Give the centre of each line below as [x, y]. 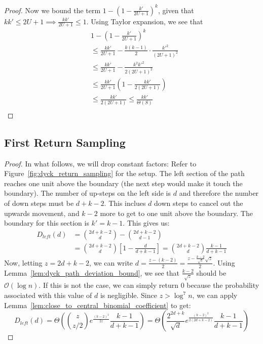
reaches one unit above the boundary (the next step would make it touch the [123, 183]
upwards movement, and [42, 213]
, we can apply [215, 295]
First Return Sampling [65, 142]
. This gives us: [146, 223]
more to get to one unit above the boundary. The [176, 213]
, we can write [111, 262]
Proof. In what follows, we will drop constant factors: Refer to [100, 163]
